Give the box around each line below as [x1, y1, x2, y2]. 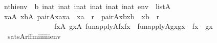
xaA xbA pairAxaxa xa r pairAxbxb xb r [4, 11, 160, 21]
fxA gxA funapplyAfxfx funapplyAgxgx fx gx [54, 21, 213, 31]
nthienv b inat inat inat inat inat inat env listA [4, 1, 171, 11]
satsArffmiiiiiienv [7, 30, 61, 41]
